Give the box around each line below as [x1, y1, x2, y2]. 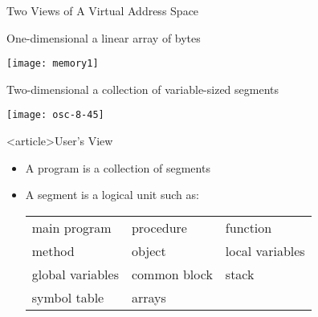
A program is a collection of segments [25, 159, 210, 176]
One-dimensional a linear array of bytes [6, 29, 201, 46]
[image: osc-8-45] [6, 109, 104, 121]
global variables [31, 264, 119, 283]
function [225, 217, 272, 237]
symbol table [31, 287, 104, 307]
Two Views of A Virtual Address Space [6, 2, 199, 18]
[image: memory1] [6, 58, 99, 70]
